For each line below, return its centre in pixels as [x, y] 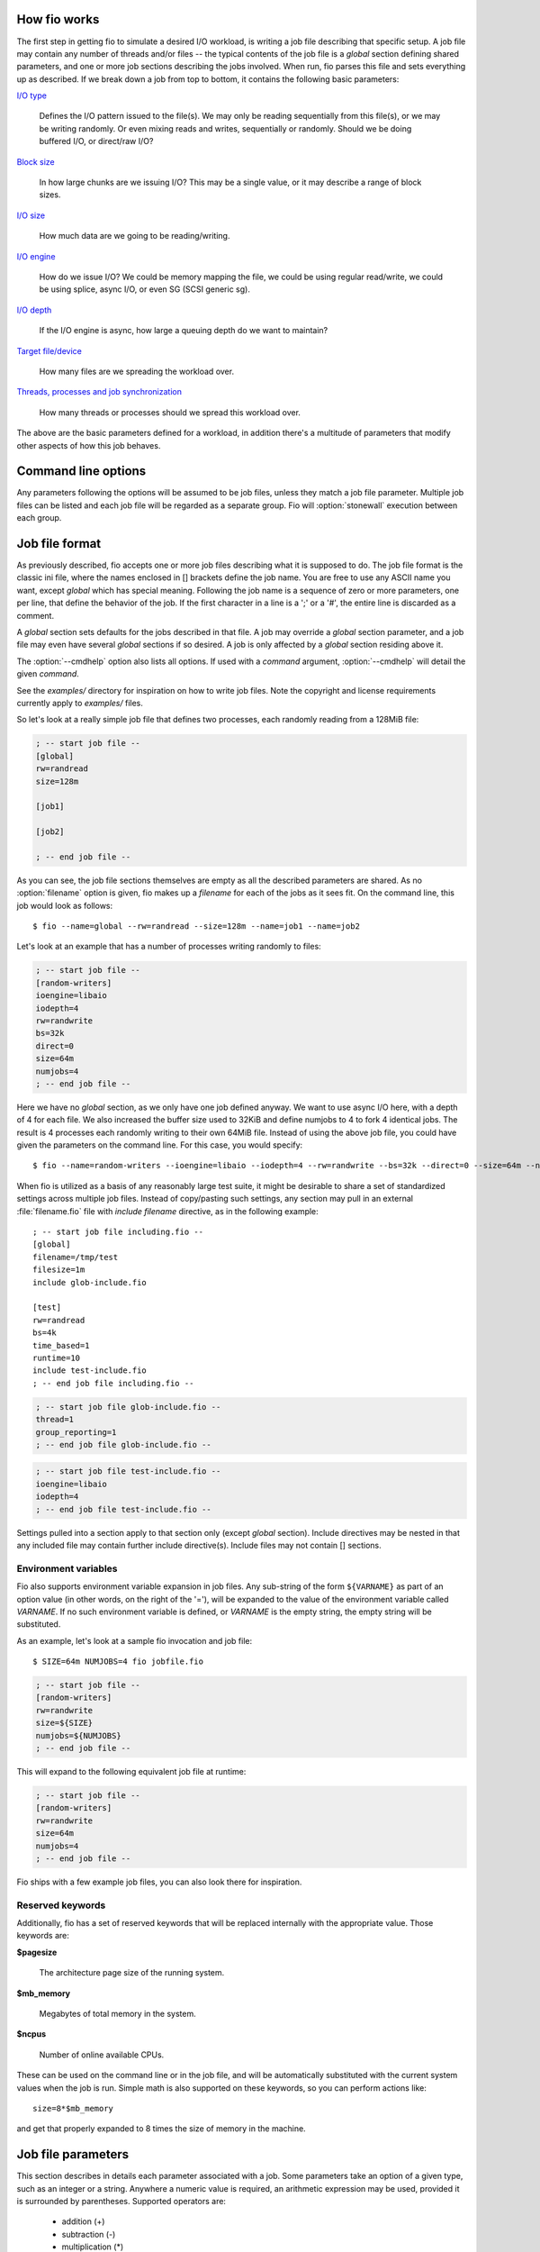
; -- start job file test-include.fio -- [128, 1471]
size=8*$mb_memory [73, 2108]
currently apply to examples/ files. [80, 703]
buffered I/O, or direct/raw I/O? [96, 141]
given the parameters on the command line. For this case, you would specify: [160, 1145]
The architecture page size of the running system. [132, 1973]
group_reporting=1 [76, 1432]
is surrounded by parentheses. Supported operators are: [121, 2202]
